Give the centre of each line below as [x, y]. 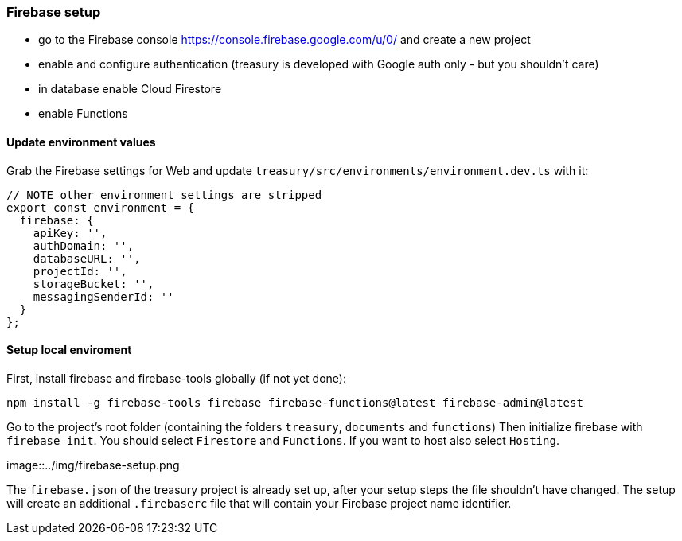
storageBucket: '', [94, 284]
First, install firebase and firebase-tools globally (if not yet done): [176, 378]
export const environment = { [101, 207]
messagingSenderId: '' [103, 296]
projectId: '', [80, 271]
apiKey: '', [70, 233]
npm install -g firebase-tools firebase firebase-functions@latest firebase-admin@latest [295, 402]
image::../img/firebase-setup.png [93, 465]
